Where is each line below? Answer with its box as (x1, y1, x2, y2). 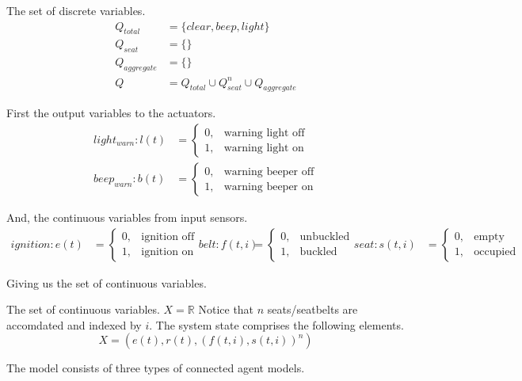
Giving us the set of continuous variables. (6, 274, 207, 291)
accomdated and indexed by (6, 316, 142, 333)
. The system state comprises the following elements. (149, 316, 404, 333)
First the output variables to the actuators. (6, 105, 216, 121)
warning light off (223, 127, 305, 139)
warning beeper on (223, 181, 314, 192)
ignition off (141, 231, 195, 243)
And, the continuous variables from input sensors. (6, 209, 248, 226)
